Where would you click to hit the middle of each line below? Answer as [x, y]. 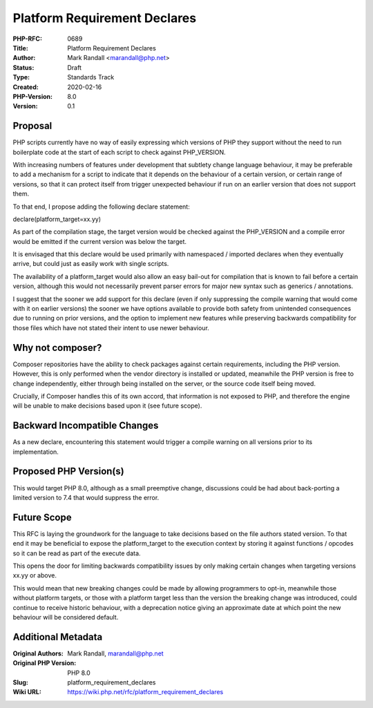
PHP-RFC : [28, 39]
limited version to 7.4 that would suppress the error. [86, 497]
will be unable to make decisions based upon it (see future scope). [107, 406]
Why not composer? [57, 348]
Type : [21, 77]
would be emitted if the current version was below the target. [99, 241]
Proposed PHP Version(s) [68, 471]
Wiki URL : [27, 692]
